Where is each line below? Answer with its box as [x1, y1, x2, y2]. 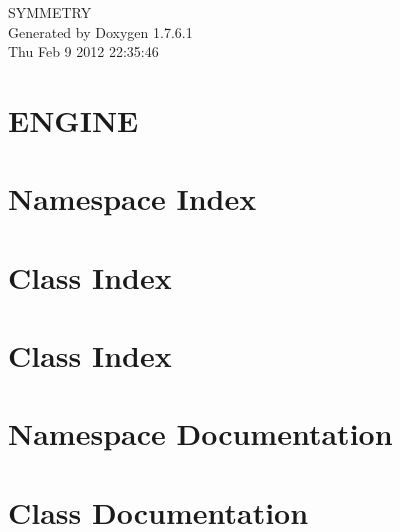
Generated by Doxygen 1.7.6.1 [8, 21, 193, 42]
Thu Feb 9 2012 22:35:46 [8, 41, 159, 62]
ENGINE [8, 99, 139, 140]
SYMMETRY [8, 2, 92, 22]
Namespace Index [8, 178, 257, 219]
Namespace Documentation [8, 413, 393, 454]
